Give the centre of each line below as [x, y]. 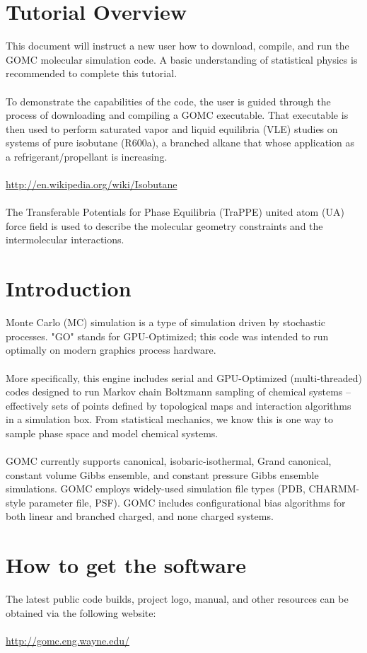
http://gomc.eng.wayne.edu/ [68, 640]
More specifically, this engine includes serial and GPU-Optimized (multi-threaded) [184, 377]
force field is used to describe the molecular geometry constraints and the [164, 225]
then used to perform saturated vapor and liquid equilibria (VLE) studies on [172, 128]
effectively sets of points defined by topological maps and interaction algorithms [179, 405]
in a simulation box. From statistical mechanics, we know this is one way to [170, 419]
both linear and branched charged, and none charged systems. [140, 516]
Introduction [69, 288]
